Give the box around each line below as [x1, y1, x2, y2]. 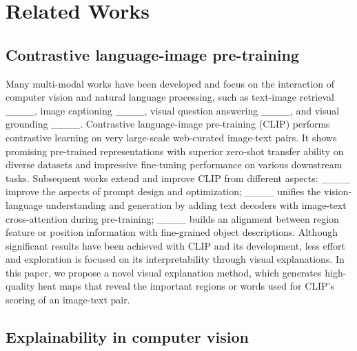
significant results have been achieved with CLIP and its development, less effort [6, 238, 345, 252]
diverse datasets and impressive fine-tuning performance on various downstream [6, 157, 343, 172]
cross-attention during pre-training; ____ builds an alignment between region [6, 211, 339, 225]
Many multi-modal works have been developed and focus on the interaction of [6, 76, 335, 90]
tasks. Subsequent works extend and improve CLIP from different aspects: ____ [6, 170, 351, 185]
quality [6, 279, 35, 293]
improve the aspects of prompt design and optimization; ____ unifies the [6, 184, 321, 199]
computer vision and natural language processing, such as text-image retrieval [6, 90, 334, 104]
